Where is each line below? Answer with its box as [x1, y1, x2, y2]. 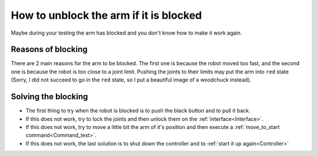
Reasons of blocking [11, 45, 88, 55]
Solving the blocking [11, 91, 88, 102]
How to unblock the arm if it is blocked [11, 9, 203, 22]
